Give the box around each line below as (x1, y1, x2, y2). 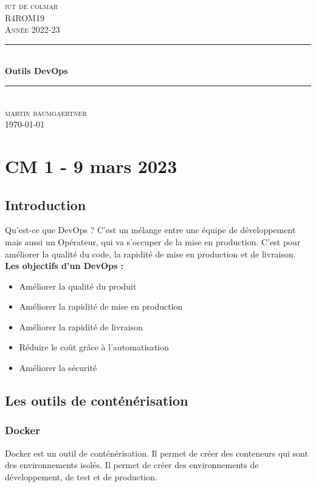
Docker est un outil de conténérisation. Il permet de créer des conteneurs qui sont (5, 446, 308, 459)
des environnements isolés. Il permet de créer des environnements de (5, 458, 259, 471)
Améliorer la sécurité (19, 361, 97, 374)
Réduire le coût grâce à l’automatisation (19, 341, 169, 353)
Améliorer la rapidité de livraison (19, 320, 143, 333)
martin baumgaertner (5, 106, 87, 118)
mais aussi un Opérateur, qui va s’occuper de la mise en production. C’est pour (5, 235, 301, 248)
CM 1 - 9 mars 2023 (5, 153, 177, 178)
